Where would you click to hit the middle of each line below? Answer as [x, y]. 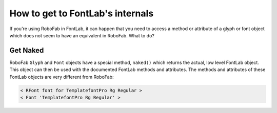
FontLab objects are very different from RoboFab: [62, 77]
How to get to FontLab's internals [82, 13]
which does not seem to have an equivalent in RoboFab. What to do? [82, 35]
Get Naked [27, 50]
